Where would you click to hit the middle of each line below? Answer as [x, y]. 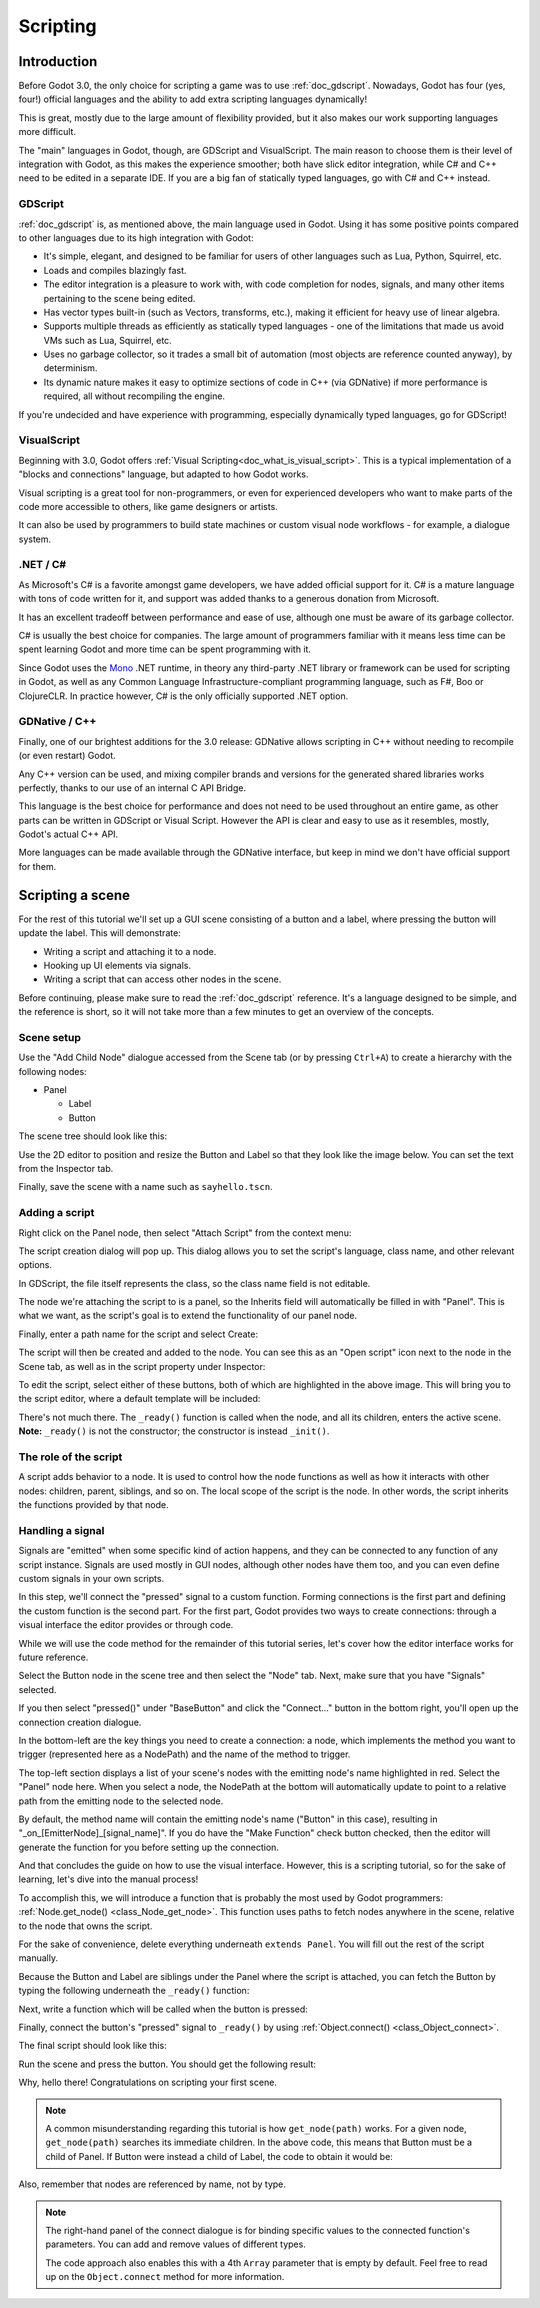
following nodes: [52, 1071]
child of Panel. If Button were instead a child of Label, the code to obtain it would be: [219, 2156]
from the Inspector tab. [66, 1168]
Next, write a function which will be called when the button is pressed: [163, 2009]
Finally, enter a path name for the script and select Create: [138, 1334]
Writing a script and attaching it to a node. [130, 951]
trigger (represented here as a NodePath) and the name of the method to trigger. [184, 1754]
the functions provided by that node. [93, 1505]
